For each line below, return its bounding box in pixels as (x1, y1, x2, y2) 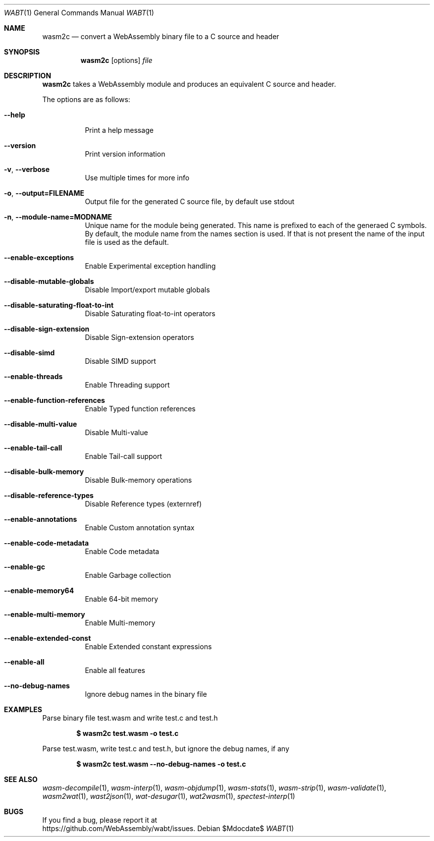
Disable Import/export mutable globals (85, 285, 210, 294)
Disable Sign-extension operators (85, 333, 194, 341)
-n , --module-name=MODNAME (4, 213, 112, 221)
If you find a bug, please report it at (42, 816, 158, 824)
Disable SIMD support (85, 357, 156, 365)
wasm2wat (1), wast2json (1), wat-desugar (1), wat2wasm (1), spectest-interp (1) (42, 792, 295, 800)
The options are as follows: (42, 95, 130, 104)
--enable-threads (4, 372, 63, 381)
